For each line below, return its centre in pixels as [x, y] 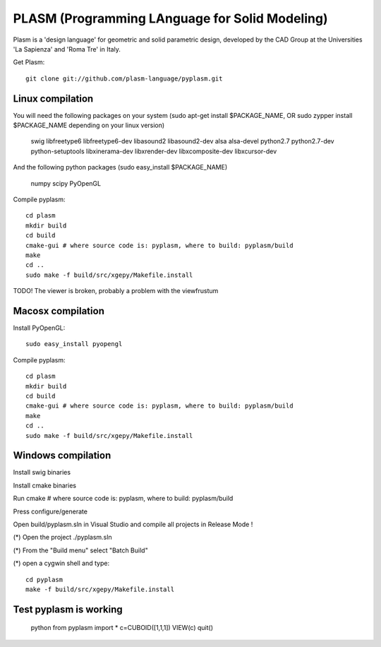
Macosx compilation [59, 311]
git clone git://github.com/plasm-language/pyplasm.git [124, 78]
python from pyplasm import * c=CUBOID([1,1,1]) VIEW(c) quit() [122, 628]
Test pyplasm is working [68, 609]
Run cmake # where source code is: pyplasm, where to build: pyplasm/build [123, 499]
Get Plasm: [29, 62]
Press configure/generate [50, 511]
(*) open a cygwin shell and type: [61, 563]
